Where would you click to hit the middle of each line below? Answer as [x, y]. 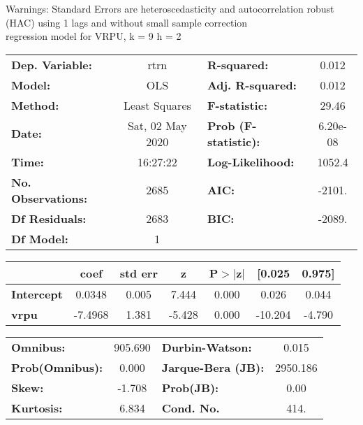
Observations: [50, 198]
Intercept [37, 294]
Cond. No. [191, 408]
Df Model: [40, 238]
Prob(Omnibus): [57, 367]
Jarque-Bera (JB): [213, 367]
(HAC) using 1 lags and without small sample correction [127, 22]
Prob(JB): [190, 387]
